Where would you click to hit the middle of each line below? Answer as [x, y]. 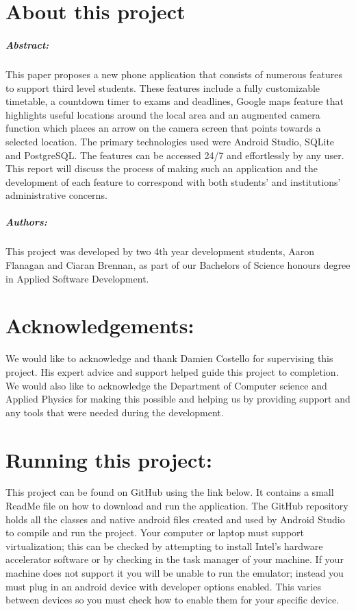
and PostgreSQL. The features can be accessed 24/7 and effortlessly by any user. [175, 155]
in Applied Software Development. [77, 278]
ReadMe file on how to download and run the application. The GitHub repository [177, 506]
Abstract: [27, 44]
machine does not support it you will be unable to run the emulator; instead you [175, 573]
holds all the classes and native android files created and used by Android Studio [175, 519]
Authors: [26, 222]
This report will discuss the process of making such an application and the [162, 168]
